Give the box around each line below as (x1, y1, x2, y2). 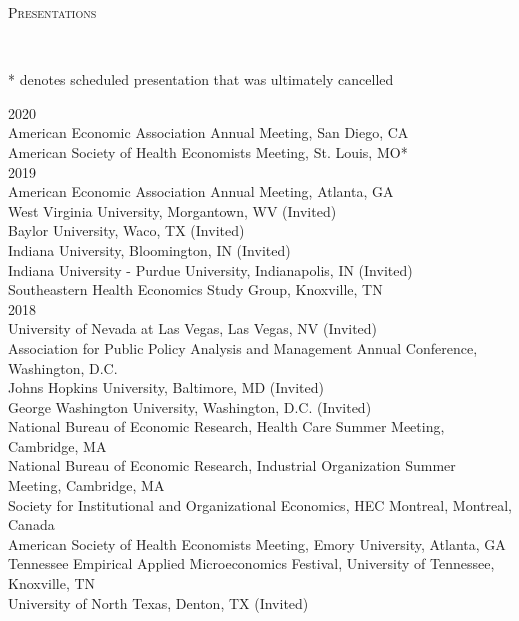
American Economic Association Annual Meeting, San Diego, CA (8, 122, 409, 143)
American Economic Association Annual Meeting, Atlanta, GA (8, 181, 394, 202)
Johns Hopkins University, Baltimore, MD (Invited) (8, 377, 324, 398)
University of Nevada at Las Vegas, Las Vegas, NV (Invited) (8, 318, 378, 339)
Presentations (8, 2, 97, 22)
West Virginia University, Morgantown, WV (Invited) (8, 200, 337, 221)
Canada (8, 514, 55, 535)
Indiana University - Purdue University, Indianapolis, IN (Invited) (8, 259, 413, 280)
